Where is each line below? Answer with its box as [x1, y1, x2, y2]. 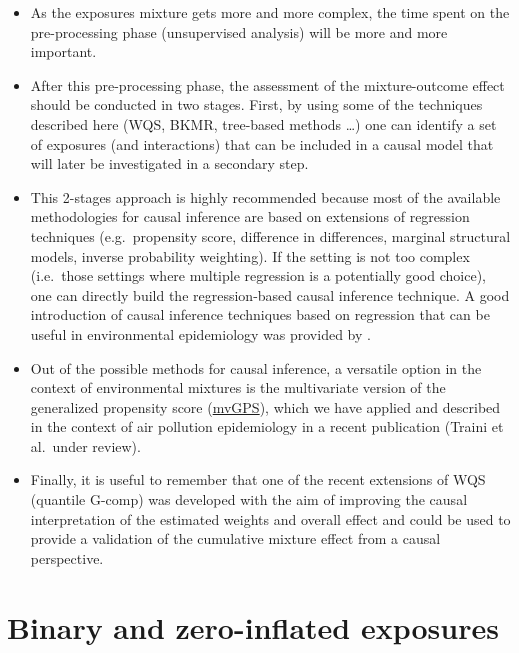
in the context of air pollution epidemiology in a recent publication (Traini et [30, 416, 504, 437]
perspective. [30, 547, 104, 568]
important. [30, 41, 97, 62]
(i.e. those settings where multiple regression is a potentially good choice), [30, 265, 486, 286]
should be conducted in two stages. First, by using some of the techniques [30, 94, 483, 115]
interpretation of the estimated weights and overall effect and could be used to [30, 508, 511, 529]
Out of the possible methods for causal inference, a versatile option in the [30, 357, 482, 378]
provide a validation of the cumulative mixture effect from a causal [30, 528, 441, 549]
